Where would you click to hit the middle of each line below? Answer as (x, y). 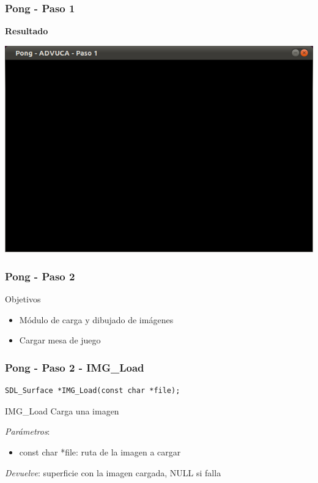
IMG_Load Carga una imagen (62, 410)
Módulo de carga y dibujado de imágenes (96, 319)
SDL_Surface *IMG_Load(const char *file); (93, 391)
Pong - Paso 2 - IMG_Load (75, 367)
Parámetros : (28, 431)
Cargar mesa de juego (60, 340)
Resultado (27, 31)
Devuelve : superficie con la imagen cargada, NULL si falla (113, 472)
